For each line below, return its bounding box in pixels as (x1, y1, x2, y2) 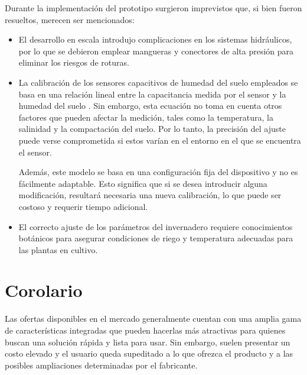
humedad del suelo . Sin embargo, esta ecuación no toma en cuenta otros (18, 99, 282, 112)
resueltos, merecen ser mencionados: (5, 13, 135, 25)
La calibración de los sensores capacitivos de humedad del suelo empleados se (18, 76, 298, 88)
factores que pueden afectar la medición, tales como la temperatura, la (18, 111, 273, 123)
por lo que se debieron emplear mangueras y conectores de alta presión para (18, 44, 294, 57)
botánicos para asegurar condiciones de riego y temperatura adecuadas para (18, 232, 293, 244)
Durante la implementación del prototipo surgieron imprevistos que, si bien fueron (5, 2, 302, 14)
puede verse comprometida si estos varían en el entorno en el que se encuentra (18, 134, 301, 146)
